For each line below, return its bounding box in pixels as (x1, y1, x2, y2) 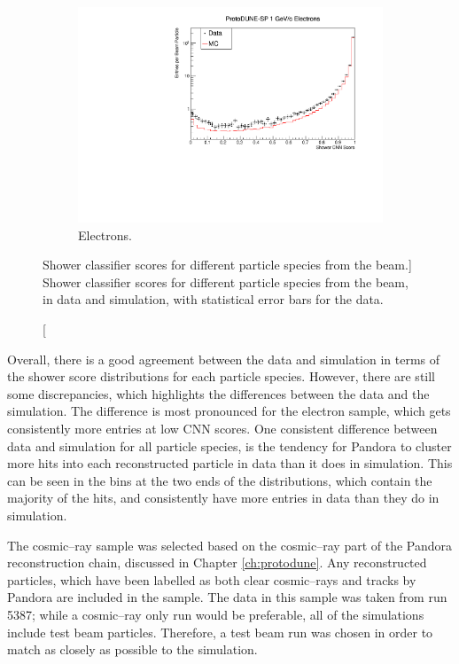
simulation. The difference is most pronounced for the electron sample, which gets (7, 402, 451, 420)
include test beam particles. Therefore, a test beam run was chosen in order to (7, 622, 433, 641)
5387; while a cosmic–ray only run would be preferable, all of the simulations (7, 605, 424, 623)
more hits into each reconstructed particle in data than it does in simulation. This (7, 454, 453, 473)
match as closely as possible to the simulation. (7, 640, 258, 659)
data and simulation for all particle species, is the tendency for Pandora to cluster (7, 436, 452, 455)
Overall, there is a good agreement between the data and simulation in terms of (7, 349, 440, 368)
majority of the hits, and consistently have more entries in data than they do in (7, 488, 440, 507)
